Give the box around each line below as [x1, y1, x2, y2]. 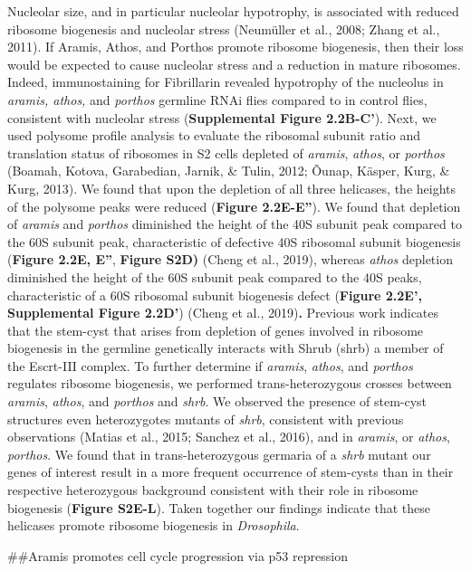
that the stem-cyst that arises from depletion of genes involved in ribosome [7, 320, 424, 339]
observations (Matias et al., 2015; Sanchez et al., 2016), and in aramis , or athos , [7, 427, 450, 446]
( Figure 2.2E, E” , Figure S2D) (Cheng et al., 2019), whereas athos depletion [7, 250, 453, 269]
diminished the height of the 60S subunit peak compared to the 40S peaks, [7, 267, 422, 286]
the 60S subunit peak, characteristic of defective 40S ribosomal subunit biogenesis [7, 232, 461, 251]
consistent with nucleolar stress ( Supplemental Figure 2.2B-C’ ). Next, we [7, 108, 437, 127]
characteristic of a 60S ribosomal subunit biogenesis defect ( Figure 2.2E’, [7, 285, 422, 304]
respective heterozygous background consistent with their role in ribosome [7, 481, 418, 500]
